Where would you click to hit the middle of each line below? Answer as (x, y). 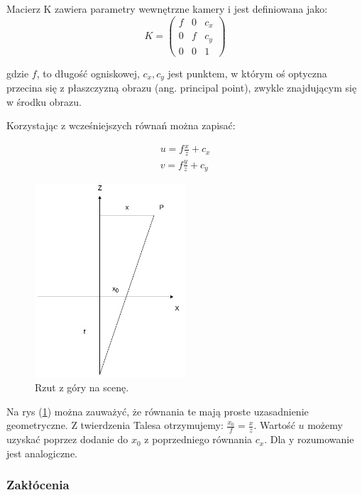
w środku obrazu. (44, 101)
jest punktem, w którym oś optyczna (247, 73)
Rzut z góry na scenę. (82, 387)
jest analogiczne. (42, 453)
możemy (325, 425)
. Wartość (274, 425)
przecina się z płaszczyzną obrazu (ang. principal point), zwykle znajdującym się (182, 88)
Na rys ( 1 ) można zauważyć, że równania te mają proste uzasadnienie (158, 411)
